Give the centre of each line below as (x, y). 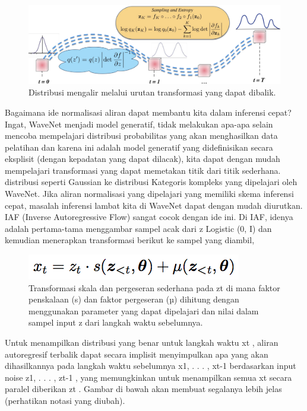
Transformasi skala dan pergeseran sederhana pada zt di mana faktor (154, 287)
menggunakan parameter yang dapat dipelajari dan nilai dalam (144, 310)
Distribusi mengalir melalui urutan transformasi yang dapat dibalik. (152, 92)
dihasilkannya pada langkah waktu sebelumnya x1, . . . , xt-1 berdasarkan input (151, 366)
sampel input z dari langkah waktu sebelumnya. (116, 322)
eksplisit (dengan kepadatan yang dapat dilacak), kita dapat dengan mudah (143, 159)
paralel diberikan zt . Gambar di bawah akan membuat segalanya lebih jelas (143, 389)
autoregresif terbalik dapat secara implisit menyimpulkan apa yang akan (137, 354)
